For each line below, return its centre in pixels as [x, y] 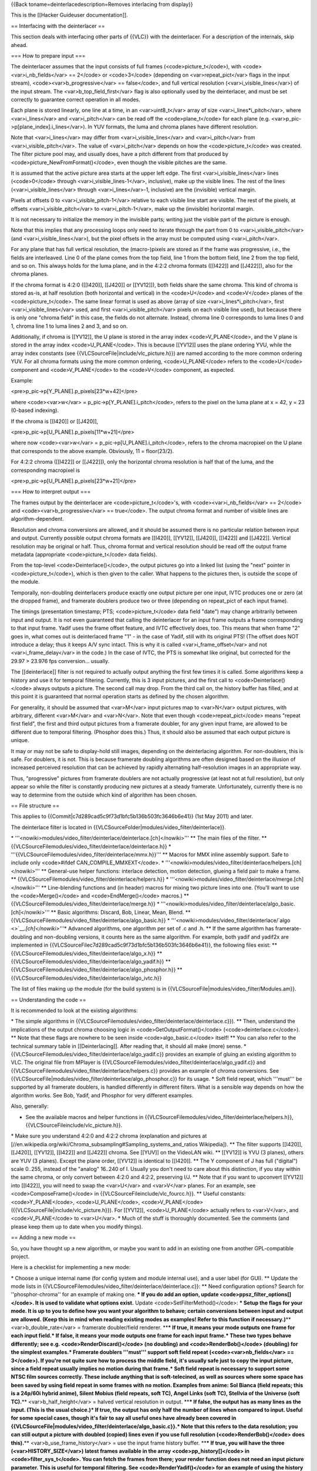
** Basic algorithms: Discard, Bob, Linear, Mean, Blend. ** [121, 912]
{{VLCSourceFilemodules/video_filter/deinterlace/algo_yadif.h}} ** [91, 961]
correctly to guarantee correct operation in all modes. [75, 99]
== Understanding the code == [48, 1000]
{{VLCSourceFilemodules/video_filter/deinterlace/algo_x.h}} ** [87, 953]
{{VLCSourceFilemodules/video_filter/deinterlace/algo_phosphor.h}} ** [97, 970]
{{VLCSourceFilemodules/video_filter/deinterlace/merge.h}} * [85, 904]
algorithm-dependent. [37, 519]
